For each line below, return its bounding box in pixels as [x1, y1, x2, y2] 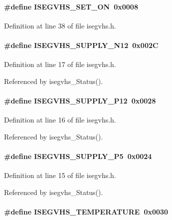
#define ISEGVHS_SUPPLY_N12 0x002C [4, 39, 159, 50]
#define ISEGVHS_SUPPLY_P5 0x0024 [4, 150, 152, 161]
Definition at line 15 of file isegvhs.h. [4, 170, 116, 180]
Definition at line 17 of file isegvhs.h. [4, 59, 116, 69]
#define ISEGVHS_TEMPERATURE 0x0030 [4, 206, 169, 216]
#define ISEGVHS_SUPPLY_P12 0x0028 [4, 95, 156, 105]
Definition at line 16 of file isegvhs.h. [4, 114, 116, 125]
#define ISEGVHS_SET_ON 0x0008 [4, 1, 138, 11]
